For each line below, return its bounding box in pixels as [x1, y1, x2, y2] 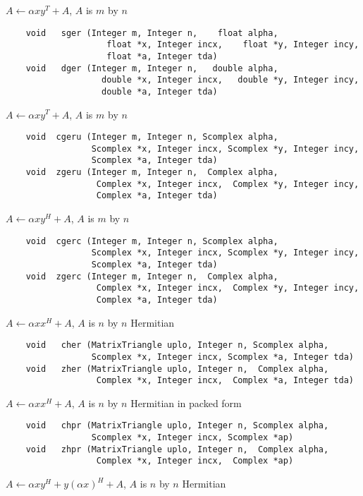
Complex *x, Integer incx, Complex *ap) [96, 456, 294, 466]
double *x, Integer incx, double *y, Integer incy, [101, 75, 359, 85]
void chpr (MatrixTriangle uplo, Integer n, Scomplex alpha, [25, 421, 329, 431]
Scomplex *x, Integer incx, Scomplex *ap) [91, 433, 294, 443]
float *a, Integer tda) [106, 51, 218, 61]
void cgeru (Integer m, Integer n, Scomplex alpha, [25, 132, 278, 143]
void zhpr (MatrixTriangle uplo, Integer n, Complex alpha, [25, 444, 329, 454]
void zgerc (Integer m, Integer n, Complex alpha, [25, 271, 278, 282]
